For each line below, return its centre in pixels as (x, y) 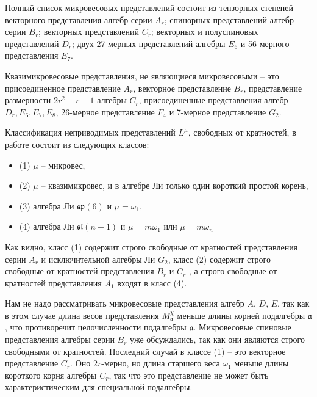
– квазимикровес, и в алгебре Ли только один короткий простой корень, (175, 185)
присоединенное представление (63, 88)
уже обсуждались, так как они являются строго (217, 339)
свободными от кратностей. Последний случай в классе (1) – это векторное (145, 351)
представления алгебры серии (60, 339)
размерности (28, 100)
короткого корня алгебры (51, 375)
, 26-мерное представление (105, 111)
